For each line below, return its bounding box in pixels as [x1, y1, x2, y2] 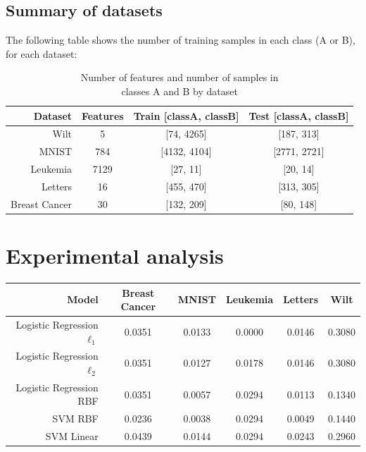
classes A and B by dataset [121, 83, 238, 98]
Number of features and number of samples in [80, 70, 279, 85]
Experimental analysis [6, 241, 224, 270]
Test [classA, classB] [248, 108, 349, 123]
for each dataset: [6, 46, 77, 61]
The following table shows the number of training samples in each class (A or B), [6, 32, 355, 47]
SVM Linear [45, 429, 99, 444]
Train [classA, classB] [133, 108, 239, 123]
